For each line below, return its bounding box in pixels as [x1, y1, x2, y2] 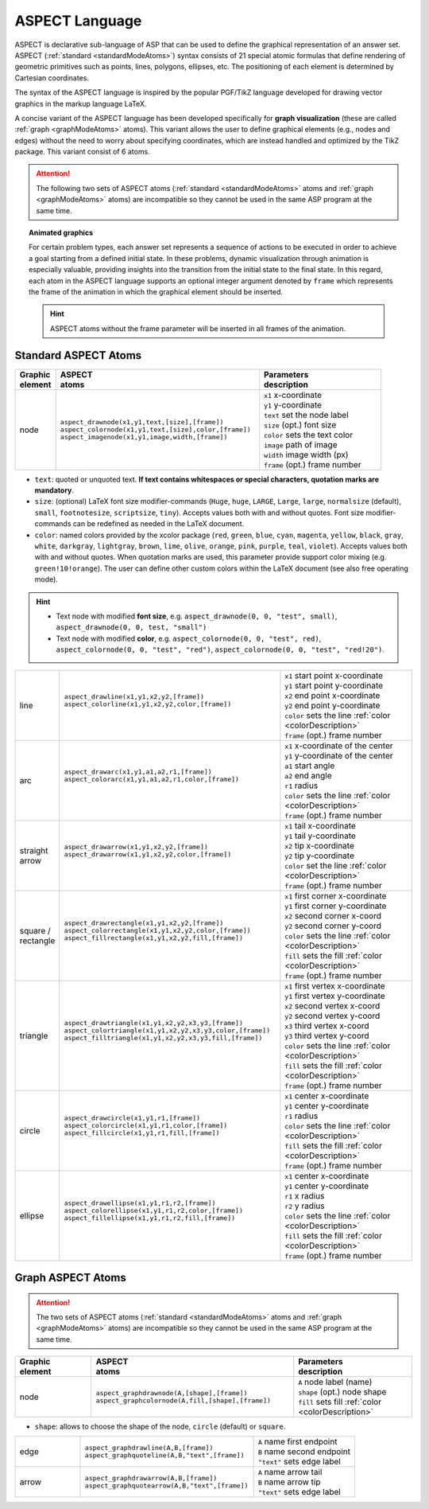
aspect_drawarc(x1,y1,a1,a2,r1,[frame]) [64, 767, 212, 776]
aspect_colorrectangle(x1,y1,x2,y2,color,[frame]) [64, 926, 251, 935]
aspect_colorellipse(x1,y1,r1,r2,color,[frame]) [64, 1207, 244, 1215]
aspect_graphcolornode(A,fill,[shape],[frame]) [95, 1397, 272, 1405]
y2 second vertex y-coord [284, 1010, 381, 1021]
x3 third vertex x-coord [284, 1020, 369, 1031]
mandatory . [34, 485, 75, 495]
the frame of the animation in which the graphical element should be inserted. [29, 287, 284, 296]
